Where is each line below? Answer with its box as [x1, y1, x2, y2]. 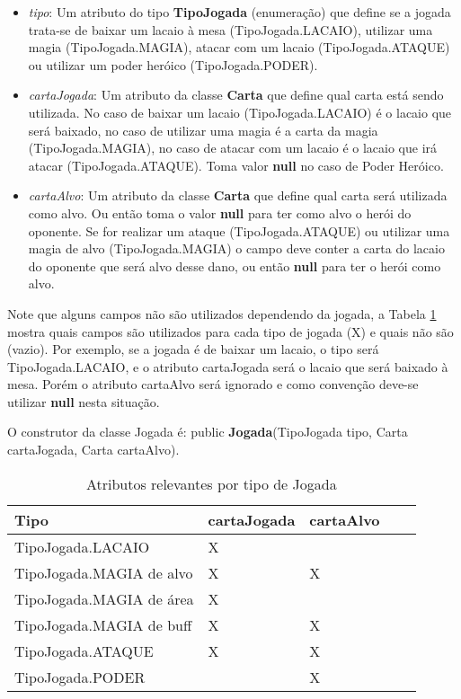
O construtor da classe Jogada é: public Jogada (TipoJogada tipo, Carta [7, 422, 408, 441]
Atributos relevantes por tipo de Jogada [85, 473, 337, 494]
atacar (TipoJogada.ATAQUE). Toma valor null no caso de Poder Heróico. [28, 155, 444, 174]
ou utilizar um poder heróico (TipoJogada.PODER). [28, 55, 318, 74]
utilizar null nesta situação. [7, 392, 160, 411]
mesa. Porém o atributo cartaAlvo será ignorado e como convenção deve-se [7, 375, 419, 394]
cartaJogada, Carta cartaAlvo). [7, 440, 180, 459]
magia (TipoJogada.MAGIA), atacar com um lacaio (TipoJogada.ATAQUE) [28, 38, 450, 57]
